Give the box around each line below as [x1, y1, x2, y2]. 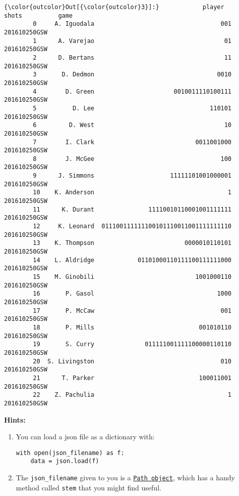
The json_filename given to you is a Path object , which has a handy [16, 472, 235, 482]
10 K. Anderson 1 [33, 189, 232, 196]
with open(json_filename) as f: [16, 449, 125, 457]
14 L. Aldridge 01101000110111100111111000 [33, 256, 232, 264]
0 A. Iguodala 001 [33, 20, 232, 28]
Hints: [4, 414, 26, 425]
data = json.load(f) [30, 458, 99, 465]
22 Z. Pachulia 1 [33, 391, 232, 399]
